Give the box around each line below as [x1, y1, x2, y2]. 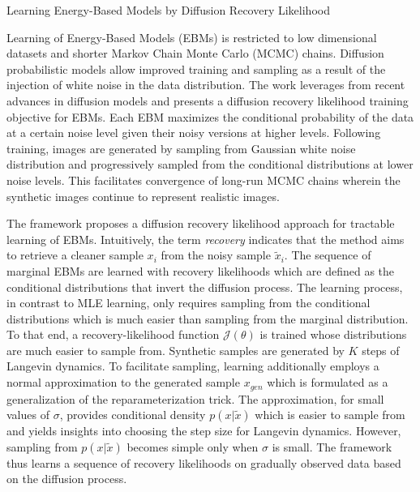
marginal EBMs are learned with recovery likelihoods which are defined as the [6, 262, 395, 279]
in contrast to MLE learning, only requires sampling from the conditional [6, 294, 371, 311]
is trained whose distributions [259, 326, 407, 343]
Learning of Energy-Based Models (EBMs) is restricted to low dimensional [6, 28, 377, 45]
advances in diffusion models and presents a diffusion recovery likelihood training [6, 92, 409, 109]
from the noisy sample [161, 246, 271, 263]
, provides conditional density [59, 406, 206, 423]
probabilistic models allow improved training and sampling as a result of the [6, 60, 386, 77]
